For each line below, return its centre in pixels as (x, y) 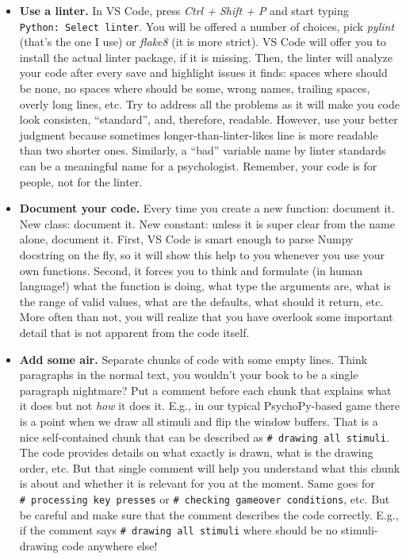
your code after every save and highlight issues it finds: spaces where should (203, 73)
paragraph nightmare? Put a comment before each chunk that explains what (205, 390)
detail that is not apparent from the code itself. (134, 332)
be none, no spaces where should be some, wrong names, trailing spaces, (195, 88)
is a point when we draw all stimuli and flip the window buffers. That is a (199, 421)
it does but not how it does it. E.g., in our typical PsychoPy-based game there (209, 406)
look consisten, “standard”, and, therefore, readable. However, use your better (209, 119)
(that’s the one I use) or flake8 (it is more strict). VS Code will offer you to (203, 42)
